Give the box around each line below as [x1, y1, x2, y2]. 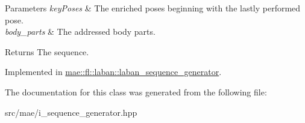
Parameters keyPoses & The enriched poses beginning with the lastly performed [5, 2, 301, 14]
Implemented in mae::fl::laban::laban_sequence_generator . [5, 65, 222, 78]
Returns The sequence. [5, 45, 89, 58]
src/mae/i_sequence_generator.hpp [5, 106, 137, 118]
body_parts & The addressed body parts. [5, 25, 156, 38]
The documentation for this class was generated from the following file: [5, 85, 267, 98]
